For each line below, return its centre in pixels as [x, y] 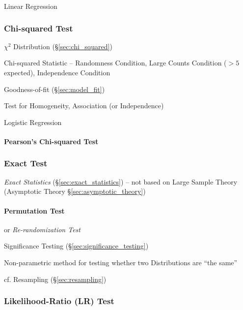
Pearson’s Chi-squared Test [51, 141]
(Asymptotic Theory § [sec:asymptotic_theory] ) [75, 191]
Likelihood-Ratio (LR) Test [59, 301]
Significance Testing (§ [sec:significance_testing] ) [76, 246]
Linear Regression [31, 6]
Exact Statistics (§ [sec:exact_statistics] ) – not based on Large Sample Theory [121, 181]
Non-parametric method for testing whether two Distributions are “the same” [121, 262]
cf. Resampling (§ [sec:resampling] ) [55, 279]
